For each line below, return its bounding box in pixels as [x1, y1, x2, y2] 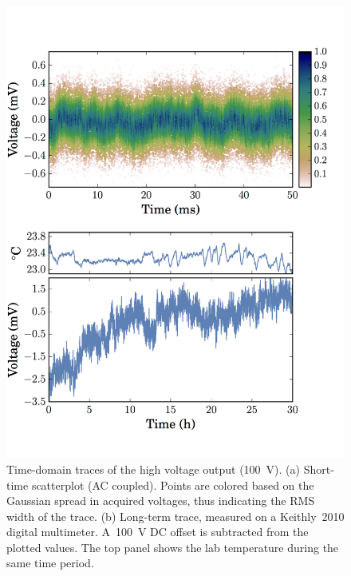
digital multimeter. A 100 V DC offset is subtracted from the [6, 523, 309, 540]
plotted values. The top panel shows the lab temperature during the [6, 538, 339, 555]
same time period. [6, 554, 94, 571]
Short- [303, 460, 334, 477]
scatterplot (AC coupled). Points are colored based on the [31, 476, 314, 493]
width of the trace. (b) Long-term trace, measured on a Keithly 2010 [6, 507, 345, 524]
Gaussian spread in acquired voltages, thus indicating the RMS [6, 492, 315, 509]
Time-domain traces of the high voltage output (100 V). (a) [6, 460, 301, 477]
